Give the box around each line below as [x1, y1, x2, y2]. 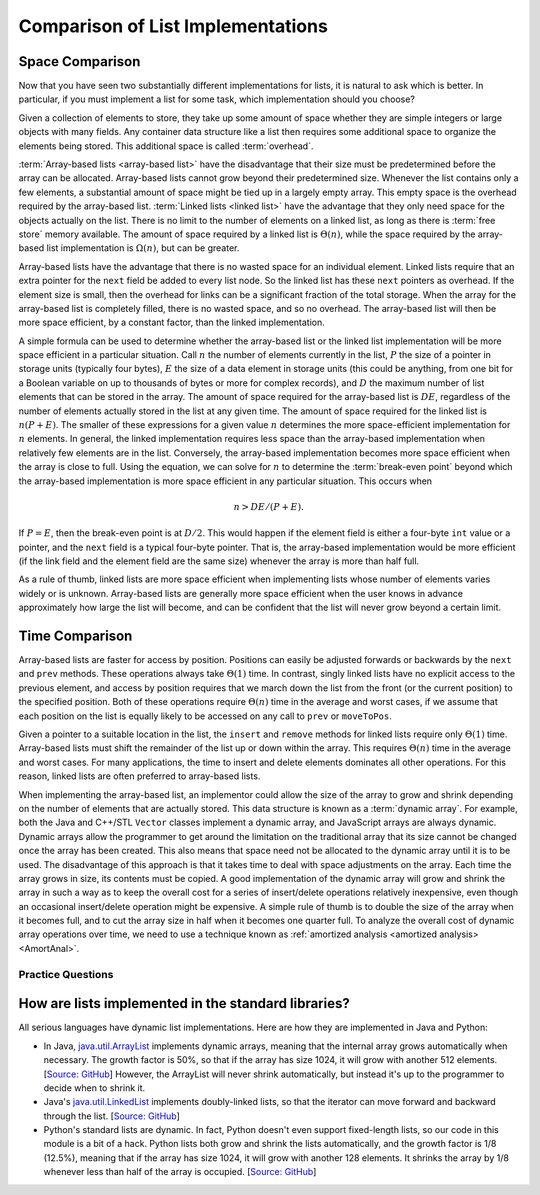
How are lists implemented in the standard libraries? [18, 995, 350, 1012]
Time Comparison [18, 627, 133, 644]
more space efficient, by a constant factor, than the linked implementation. [18, 316, 325, 329]
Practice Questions [18, 967, 114, 981]
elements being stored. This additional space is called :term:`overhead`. [18, 140, 314, 152]
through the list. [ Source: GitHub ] [43, 1110, 180, 1122]
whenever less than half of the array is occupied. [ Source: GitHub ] [43, 1166, 317, 1178]
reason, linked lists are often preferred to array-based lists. [18, 770, 261, 782]
